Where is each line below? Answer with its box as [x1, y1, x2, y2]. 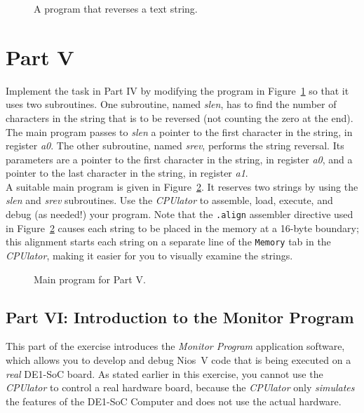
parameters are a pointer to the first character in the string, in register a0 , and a [6, 151, 353, 166]
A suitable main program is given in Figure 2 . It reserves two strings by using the [6, 179, 358, 194]
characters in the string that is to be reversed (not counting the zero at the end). [6, 110, 353, 125]
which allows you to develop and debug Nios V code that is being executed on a [6, 352, 351, 367]
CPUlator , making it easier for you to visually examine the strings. [6, 248, 293, 262]
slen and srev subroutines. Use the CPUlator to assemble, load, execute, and [6, 193, 333, 208]
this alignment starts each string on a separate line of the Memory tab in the [6, 234, 331, 249]
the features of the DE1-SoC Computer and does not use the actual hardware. [6, 393, 342, 408]
